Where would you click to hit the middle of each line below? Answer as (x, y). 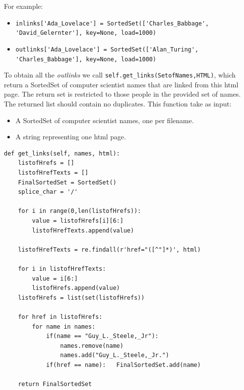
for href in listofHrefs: (60, 317)
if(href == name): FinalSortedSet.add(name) (123, 365)
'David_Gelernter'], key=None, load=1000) (86, 33)
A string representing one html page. (71, 137)
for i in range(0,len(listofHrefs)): (80, 211)
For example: (24, 6)
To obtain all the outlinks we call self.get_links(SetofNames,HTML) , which (120, 75)
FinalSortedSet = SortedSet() (67, 182)
